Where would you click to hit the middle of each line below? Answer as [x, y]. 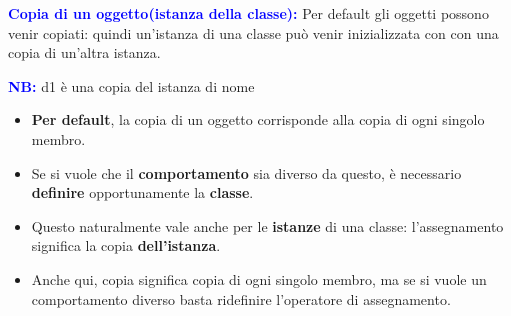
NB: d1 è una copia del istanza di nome [131, 85]
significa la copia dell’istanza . [126, 245]
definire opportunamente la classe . [142, 192]
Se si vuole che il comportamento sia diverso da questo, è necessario [246, 172]
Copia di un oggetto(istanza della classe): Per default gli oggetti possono [248, 13]
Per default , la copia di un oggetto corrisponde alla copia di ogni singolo [258, 119]
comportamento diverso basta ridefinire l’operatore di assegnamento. [241, 298]
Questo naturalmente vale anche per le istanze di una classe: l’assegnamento [267, 225]
